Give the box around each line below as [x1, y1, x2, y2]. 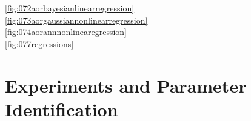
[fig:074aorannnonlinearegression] [5, 25, 127, 38]
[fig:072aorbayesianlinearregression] [5, 2, 135, 14]
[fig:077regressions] [5, 37, 74, 50]
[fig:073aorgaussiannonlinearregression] [5, 13, 148, 26]
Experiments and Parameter [5, 73, 247, 97]
